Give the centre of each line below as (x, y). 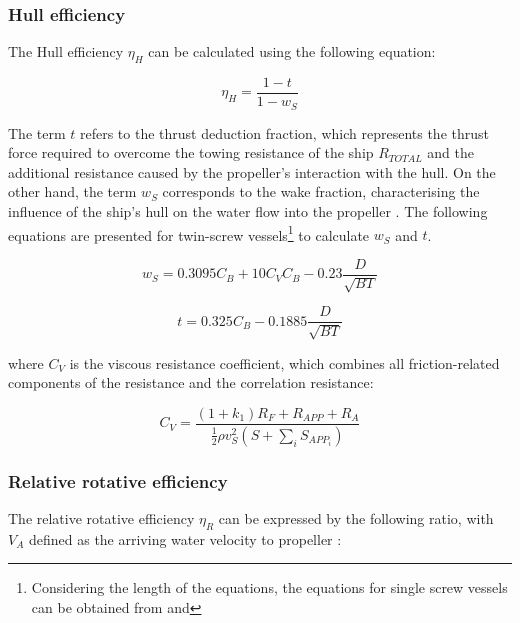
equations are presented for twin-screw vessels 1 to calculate (189, 233)
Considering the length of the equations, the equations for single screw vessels (269, 587)
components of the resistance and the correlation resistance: (191, 382)
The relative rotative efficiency (101, 517)
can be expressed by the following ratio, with (356, 517)
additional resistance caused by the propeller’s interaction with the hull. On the (252, 171)
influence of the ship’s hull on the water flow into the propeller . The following (248, 210)
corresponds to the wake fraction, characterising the (321, 191)
